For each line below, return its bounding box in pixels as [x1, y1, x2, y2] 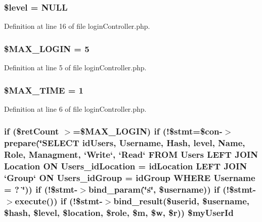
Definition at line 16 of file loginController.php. [4, 21, 150, 31]
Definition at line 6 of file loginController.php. [4, 103, 147, 114]
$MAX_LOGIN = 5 [4, 42, 90, 55]
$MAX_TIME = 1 [4, 83, 83, 96]
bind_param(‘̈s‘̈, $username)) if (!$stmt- [88, 183, 256, 195]
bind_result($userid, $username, [113, 194, 249, 207]
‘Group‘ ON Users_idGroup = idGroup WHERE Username [4, 171, 255, 184]
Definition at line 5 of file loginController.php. [4, 62, 147, 73]
